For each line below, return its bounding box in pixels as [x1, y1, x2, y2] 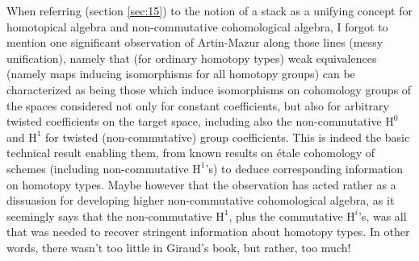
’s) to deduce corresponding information [205, 159, 404, 176]
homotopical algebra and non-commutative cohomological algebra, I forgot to [6, 18, 388, 35]
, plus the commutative [228, 207, 343, 224]
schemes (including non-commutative [6, 159, 189, 176]
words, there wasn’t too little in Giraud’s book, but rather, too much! [6, 238, 351, 255]
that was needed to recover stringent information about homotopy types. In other [6, 223, 410, 240]
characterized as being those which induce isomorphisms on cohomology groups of [6, 81, 412, 97]
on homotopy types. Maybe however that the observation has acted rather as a [6, 176, 396, 193]
